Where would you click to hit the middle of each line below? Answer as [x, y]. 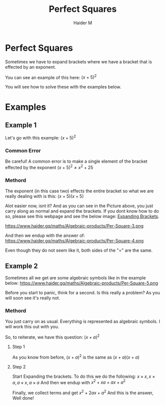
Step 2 [19, 366]
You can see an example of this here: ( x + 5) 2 [51, 77]
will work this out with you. [32, 327]
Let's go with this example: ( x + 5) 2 [41, 137]
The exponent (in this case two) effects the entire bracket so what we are [80, 191]
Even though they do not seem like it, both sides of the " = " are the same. [79, 250]
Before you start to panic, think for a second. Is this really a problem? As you [82, 293]
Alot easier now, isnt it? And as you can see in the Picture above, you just [79, 206]
